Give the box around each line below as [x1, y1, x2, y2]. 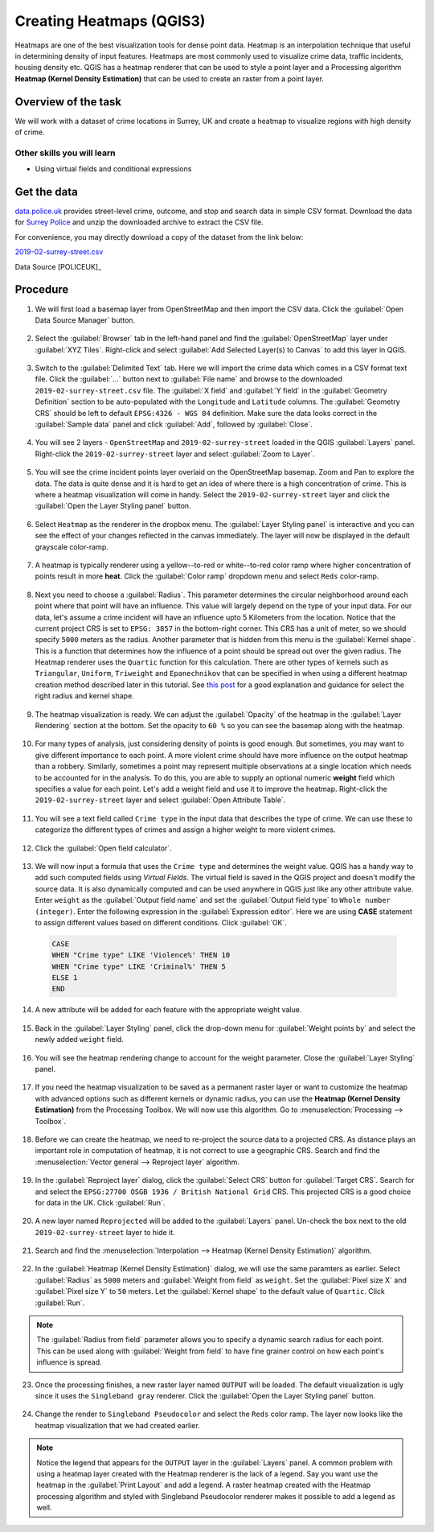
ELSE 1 [51, 974, 78, 982]
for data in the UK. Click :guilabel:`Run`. [35, 1197, 166, 1207]
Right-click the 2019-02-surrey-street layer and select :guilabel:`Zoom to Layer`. [35, 449, 315, 459]
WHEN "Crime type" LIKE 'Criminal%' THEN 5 [51, 962, 227, 971]
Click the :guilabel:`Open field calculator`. [35, 843, 172, 853]
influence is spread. [36, 1357, 102, 1367]
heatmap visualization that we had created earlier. [35, 1420, 200, 1430]
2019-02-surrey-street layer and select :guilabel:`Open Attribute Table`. [35, 795, 286, 805]
